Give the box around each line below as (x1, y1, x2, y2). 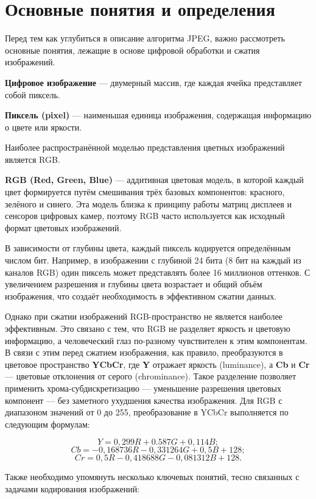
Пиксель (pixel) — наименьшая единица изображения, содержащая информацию (5, 109, 312, 121)
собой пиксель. (5, 88, 60, 101)
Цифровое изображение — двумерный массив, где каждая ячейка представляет (5, 76, 302, 88)
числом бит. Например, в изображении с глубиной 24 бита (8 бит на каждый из (5, 254, 301, 267)
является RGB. (5, 153, 60, 165)
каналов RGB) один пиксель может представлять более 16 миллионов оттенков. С (5, 265, 311, 278)
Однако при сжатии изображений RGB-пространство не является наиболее (5, 310, 283, 323)
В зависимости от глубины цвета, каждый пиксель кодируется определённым (5, 242, 291, 254)
